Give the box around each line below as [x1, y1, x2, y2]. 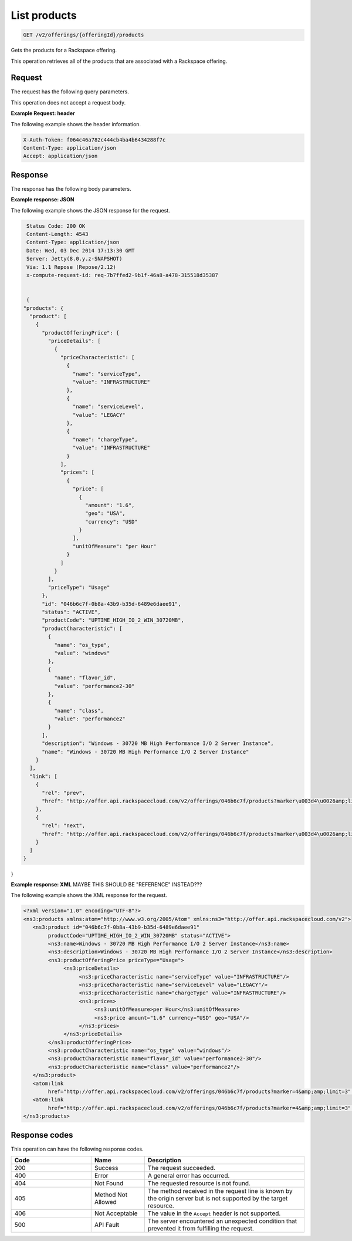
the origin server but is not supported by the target [147, 1195, 288, 1203]
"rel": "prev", [42, 790, 86, 796]
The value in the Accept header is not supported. [147, 1209, 281, 1218]
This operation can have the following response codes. [11, 1145, 144, 1152]
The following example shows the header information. [11, 120, 141, 127]
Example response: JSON [11, 196, 75, 203]
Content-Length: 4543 [26, 231, 89, 238]
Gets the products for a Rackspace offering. [11, 47, 117, 54]
